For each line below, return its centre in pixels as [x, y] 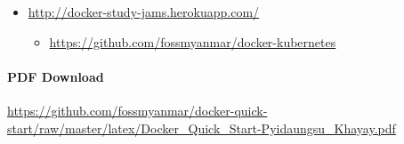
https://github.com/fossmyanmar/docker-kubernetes [193, 41]
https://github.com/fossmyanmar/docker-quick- [137, 110]
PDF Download [56, 76]
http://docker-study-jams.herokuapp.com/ [144, 12]
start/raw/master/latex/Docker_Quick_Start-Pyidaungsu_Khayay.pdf [202, 128]
